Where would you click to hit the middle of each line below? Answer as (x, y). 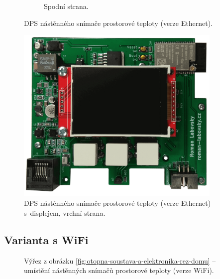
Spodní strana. (66, 6)
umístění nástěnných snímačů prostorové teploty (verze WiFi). (119, 270)
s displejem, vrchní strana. (65, 212)
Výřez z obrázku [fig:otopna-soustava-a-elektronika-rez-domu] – (120, 260)
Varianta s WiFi (46, 239)
